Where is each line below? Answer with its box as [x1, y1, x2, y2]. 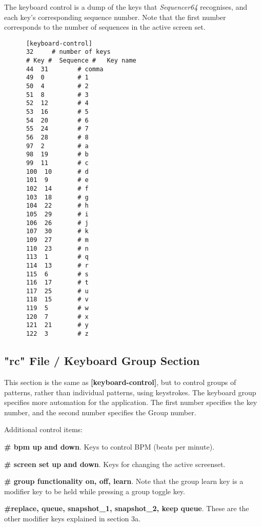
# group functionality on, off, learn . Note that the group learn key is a [4, 476, 244, 487]
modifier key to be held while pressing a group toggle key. [4, 485, 185, 496]
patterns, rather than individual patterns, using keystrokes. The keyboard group [4, 387, 256, 397]
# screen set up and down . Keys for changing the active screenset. [4, 458, 226, 469]
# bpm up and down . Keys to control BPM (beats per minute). [4, 441, 215, 452]
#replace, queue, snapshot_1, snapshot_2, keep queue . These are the [4, 503, 249, 514]
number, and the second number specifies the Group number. [4, 407, 196, 417]
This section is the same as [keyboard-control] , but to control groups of [4, 376, 236, 387]
